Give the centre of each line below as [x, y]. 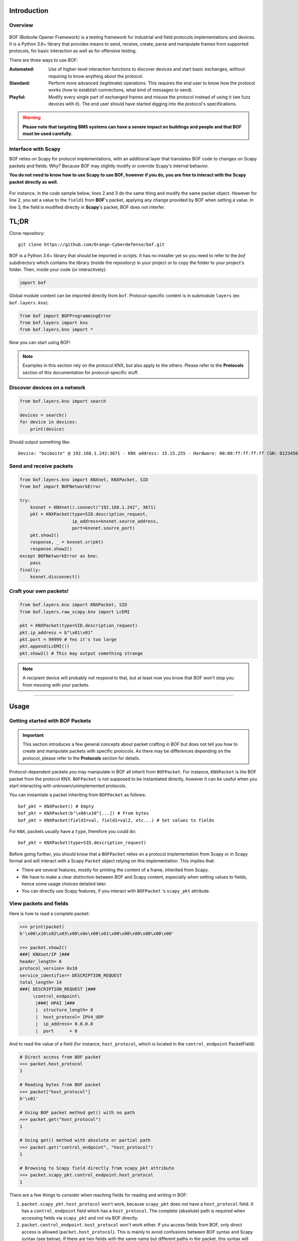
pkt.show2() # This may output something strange [81, 653]
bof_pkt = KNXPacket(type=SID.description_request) [82, 843]
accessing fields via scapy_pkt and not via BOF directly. [80, 1218]
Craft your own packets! [39, 591]
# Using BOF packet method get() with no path [77, 1112]
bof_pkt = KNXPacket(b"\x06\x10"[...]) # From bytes [83, 813]
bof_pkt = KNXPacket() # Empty [56, 806]
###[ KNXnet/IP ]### [44, 955]
